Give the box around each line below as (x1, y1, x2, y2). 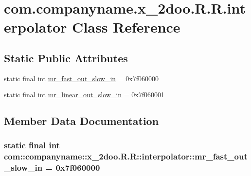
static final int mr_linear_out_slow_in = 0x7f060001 (4, 89, 165, 100)
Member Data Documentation (4, 113, 159, 128)
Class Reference (72, 17, 180, 37)
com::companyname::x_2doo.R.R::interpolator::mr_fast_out (4, 150, 248, 162)
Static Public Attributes (4, 50, 128, 65)
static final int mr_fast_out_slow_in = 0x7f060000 (4, 73, 159, 83)
